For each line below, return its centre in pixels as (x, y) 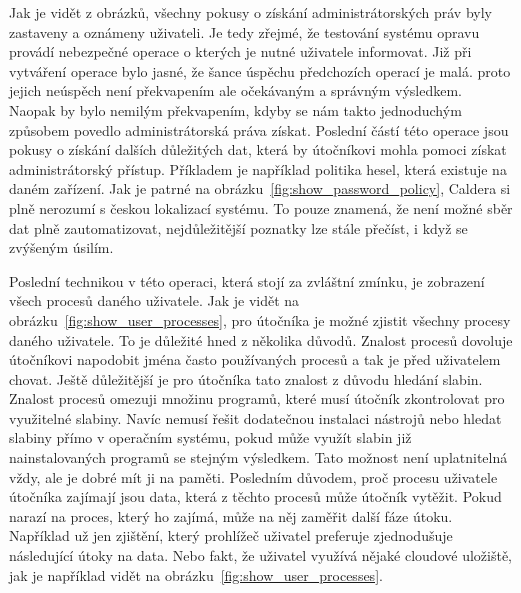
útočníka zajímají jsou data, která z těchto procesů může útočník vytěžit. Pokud (255, 496)
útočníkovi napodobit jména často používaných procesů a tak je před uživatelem (255, 359)
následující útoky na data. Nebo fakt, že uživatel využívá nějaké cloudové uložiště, (260, 555)
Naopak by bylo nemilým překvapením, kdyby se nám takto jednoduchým (235, 109)
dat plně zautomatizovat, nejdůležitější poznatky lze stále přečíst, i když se (238, 227)
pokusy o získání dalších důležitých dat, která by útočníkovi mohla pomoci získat (258, 149)
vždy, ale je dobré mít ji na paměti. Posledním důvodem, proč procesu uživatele (253, 476)
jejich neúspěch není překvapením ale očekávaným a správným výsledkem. (235, 90)
